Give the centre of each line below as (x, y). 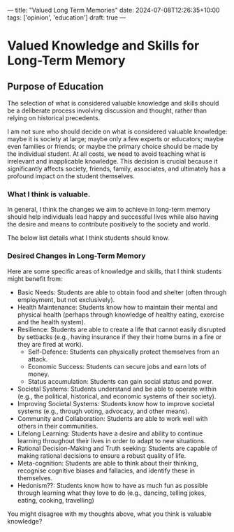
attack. (38, 359)
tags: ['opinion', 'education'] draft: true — (67, 17)
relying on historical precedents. (54, 118)
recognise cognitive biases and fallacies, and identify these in (106, 470)
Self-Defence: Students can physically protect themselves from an (124, 352)
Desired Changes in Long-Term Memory (76, 256)
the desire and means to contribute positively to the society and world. (109, 224)
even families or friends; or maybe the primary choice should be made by (113, 146)
